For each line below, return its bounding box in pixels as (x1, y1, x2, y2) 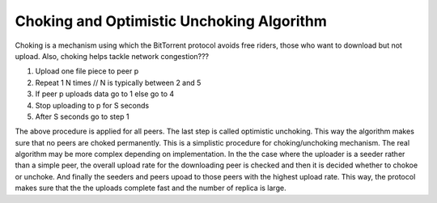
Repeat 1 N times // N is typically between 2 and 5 (35, 78, 202, 87)
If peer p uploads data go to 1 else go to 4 (35, 89, 175, 99)
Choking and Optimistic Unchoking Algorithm (15, 12, 328, 30)
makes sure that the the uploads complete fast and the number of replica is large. (15, 183, 286, 193)
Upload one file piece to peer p (35, 66, 139, 76)
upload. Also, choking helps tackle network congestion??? (15, 51, 210, 61)
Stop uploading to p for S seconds (35, 100, 150, 110)
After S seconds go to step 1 (35, 112, 129, 121)
